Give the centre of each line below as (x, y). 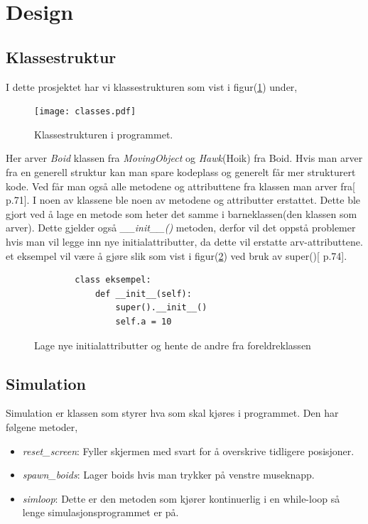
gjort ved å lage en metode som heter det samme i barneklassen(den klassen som (182, 213)
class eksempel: (113, 280)
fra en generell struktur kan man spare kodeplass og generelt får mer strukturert (181, 172)
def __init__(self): (143, 294)
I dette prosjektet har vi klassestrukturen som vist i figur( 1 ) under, (152, 86)
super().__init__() (161, 308)
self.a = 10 (144, 321)
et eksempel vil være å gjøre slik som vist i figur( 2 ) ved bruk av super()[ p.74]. (177, 255)
